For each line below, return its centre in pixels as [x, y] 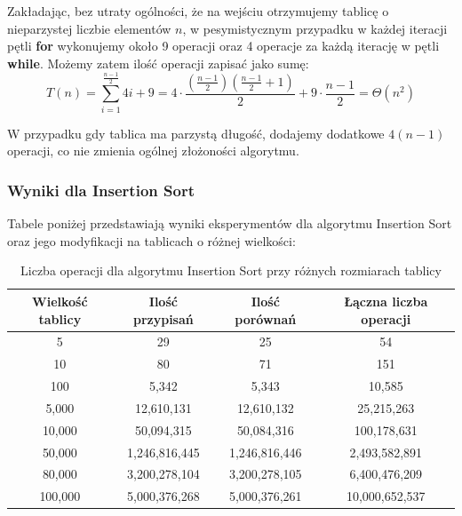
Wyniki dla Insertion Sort [101, 190]
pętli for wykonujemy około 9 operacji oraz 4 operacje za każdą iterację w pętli [223, 46]
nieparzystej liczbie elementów [89, 28]
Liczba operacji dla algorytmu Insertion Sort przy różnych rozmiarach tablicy [231, 270]
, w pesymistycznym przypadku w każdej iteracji [315, 28]
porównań [266, 318]
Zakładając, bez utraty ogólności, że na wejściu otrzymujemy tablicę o [198, 11]
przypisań [163, 318]
